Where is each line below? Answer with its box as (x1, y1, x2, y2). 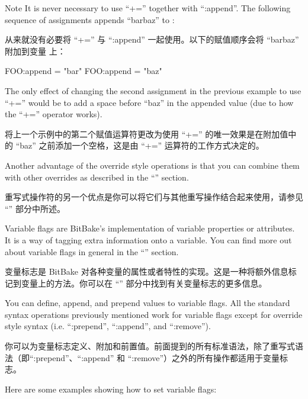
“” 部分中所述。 (5, 202, 65, 214)
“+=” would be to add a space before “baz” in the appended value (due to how (5, 96, 294, 108)
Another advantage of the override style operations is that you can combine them (5, 159, 300, 171)
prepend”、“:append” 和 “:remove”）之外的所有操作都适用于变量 (36, 351, 280, 363)
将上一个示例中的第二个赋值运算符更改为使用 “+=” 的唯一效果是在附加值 (5, 127, 288, 140)
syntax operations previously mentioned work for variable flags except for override (5, 308, 303, 320)
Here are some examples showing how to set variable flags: (5, 382, 217, 395)
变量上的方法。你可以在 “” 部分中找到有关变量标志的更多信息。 (21, 276, 267, 289)
